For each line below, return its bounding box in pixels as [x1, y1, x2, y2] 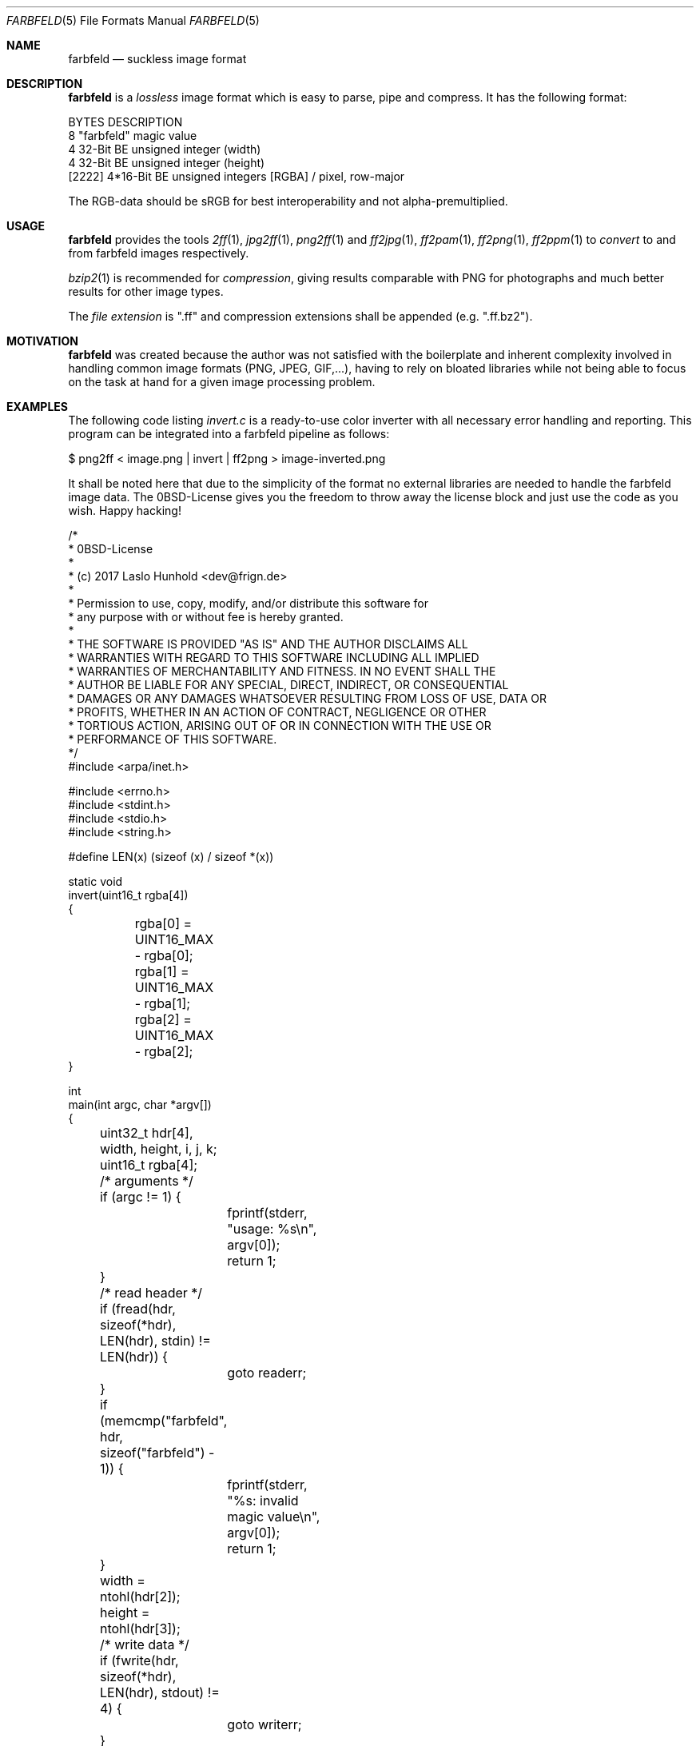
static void [68, 875, 123, 888]
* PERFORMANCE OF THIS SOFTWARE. [68, 732, 277, 746]
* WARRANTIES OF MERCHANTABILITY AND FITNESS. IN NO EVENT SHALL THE [68, 664, 496, 678]
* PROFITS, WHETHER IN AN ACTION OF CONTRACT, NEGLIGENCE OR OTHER [68, 705, 487, 719]
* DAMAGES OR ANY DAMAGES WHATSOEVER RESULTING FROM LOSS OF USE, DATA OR [68, 692, 547, 705]
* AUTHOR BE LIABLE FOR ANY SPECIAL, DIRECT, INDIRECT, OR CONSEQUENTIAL [68, 678, 509, 692]
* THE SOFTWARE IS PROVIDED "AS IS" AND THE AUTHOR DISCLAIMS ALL [68, 637, 468, 651]
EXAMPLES [6, 400, 68, 413]
